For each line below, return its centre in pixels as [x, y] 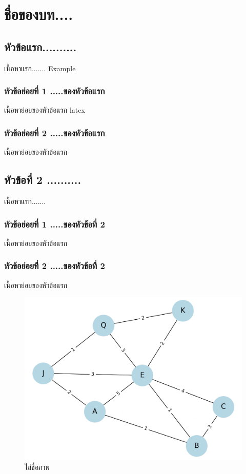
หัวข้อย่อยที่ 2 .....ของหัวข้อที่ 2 [55, 266]
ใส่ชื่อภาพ [37, 467]
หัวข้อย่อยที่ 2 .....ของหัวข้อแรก [55, 132]
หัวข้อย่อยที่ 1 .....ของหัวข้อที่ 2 [55, 224]
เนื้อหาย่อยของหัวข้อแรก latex [45, 110]
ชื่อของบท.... [39, 14]
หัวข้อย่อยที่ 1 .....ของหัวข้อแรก [55, 91]
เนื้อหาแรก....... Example [40, 68]
